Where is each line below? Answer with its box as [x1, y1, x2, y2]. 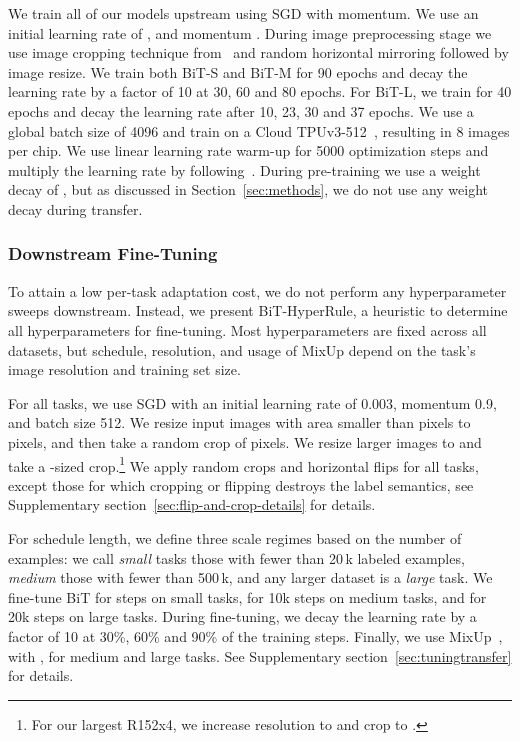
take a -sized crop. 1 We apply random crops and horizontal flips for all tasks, [8, 452, 479, 476]
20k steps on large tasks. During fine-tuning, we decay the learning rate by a [8, 606, 477, 627]
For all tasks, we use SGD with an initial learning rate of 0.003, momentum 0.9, [8, 392, 497, 413]
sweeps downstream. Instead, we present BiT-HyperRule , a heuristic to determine [8, 300, 508, 321]
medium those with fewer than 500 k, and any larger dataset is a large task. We [8, 567, 493, 588]
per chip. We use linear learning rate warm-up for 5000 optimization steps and [8, 140, 489, 161]
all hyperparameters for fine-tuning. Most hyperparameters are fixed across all [8, 319, 487, 340]
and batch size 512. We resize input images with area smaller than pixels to [8, 412, 471, 433]
